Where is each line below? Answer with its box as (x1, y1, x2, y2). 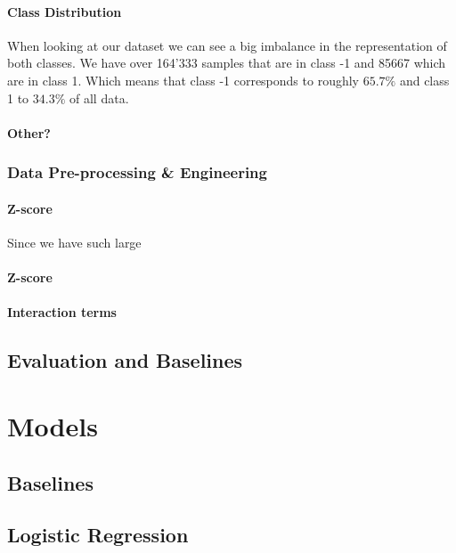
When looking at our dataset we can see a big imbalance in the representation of (7, 36, 447, 54)
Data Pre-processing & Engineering (7, 161, 267, 183)
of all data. (69, 88, 129, 107)
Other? (7, 123, 51, 142)
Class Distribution (7, 2, 122, 20)
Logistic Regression (7, 521, 189, 549)
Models (7, 407, 98, 443)
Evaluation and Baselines (7, 346, 243, 374)
